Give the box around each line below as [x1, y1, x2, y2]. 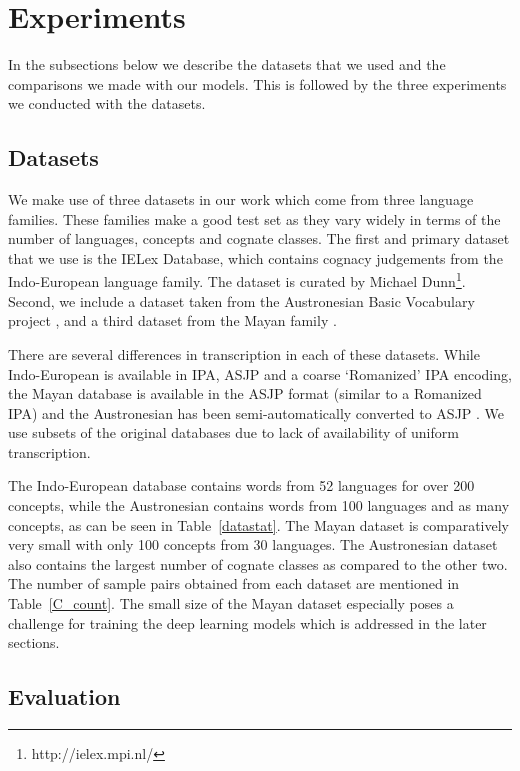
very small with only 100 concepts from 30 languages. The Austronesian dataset [8, 534, 498, 555]
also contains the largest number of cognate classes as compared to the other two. [8, 553, 508, 574]
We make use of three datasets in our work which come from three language [8, 189, 474, 210]
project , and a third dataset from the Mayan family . [8, 310, 337, 331]
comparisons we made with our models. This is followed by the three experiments [8, 73, 507, 94]
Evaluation [8, 681, 121, 712]
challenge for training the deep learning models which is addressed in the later [8, 612, 487, 633]
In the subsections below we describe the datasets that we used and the [8, 54, 446, 75]
